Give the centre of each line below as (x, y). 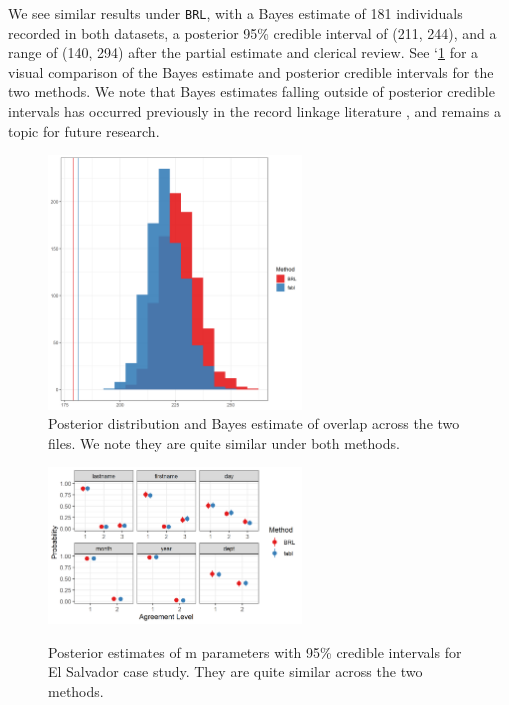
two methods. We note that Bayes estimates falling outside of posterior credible (251, 91)
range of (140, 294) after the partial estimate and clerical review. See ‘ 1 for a (243, 52)
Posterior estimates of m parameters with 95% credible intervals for (255, 651)
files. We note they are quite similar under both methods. (224, 442)
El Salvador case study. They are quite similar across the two (235, 671)
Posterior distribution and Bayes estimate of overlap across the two (254, 423)
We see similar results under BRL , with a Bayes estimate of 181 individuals (235, 13)
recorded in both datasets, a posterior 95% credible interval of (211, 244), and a (252, 32)
